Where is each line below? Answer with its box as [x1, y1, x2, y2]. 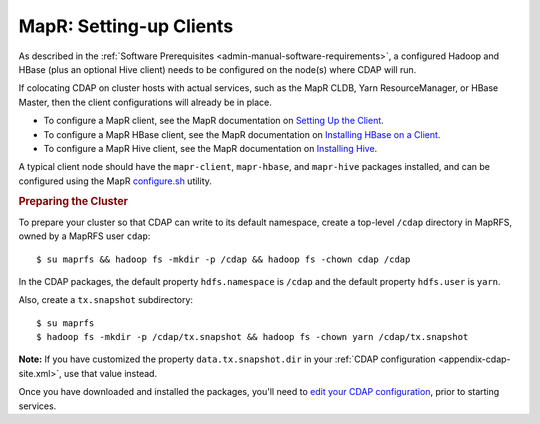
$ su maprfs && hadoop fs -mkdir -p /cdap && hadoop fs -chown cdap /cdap [36, 253, 411, 265]
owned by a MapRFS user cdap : [18, 230, 151, 242]
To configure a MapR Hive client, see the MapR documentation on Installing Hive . [43, 142, 378, 154]
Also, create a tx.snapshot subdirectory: [18, 294, 194, 306]
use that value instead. [63, 367, 158, 379]
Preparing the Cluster [18, 195, 129, 209]
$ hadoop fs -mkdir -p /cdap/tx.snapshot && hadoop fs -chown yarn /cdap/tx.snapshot [36, 331, 469, 343]
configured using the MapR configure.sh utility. [18, 175, 212, 187]
